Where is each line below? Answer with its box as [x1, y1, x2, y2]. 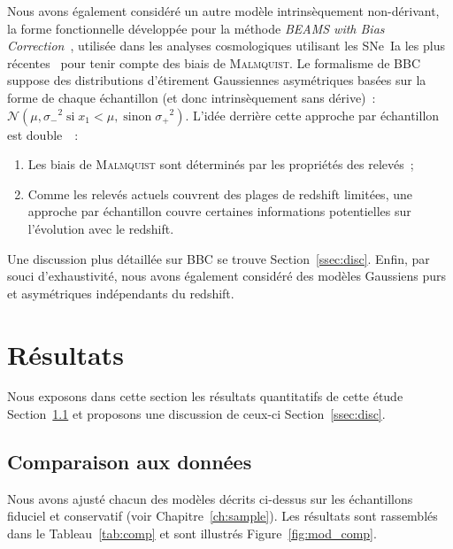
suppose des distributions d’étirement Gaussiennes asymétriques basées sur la [7, 71, 426, 89]
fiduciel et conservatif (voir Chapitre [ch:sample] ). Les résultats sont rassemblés [7, 506, 438, 525]
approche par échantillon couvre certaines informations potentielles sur [27, 202, 411, 220]
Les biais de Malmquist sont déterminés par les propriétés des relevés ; [27, 155, 414, 174]
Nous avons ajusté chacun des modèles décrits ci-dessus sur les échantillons [7, 489, 413, 507]
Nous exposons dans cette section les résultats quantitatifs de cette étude [7, 387, 403, 406]
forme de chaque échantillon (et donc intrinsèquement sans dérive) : [7, 88, 376, 106]
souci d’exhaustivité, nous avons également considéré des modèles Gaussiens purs [7, 267, 447, 285]
